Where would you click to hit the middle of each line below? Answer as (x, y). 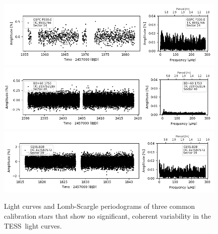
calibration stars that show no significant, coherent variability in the (108, 216)
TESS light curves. (33, 225)
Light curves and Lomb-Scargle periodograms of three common (100, 206)
